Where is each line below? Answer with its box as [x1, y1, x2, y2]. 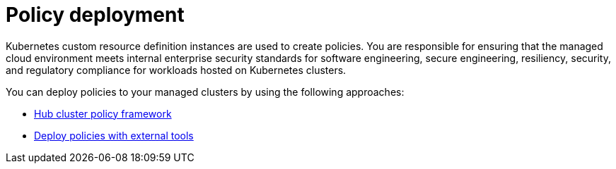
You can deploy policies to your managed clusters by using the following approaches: [6, 85, 405, 98]
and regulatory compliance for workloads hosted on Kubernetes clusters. [6, 63, 347, 76]
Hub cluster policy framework [34, 107, 172, 120]
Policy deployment [6, 3, 185, 27]
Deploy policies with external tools [34, 129, 194, 142]
